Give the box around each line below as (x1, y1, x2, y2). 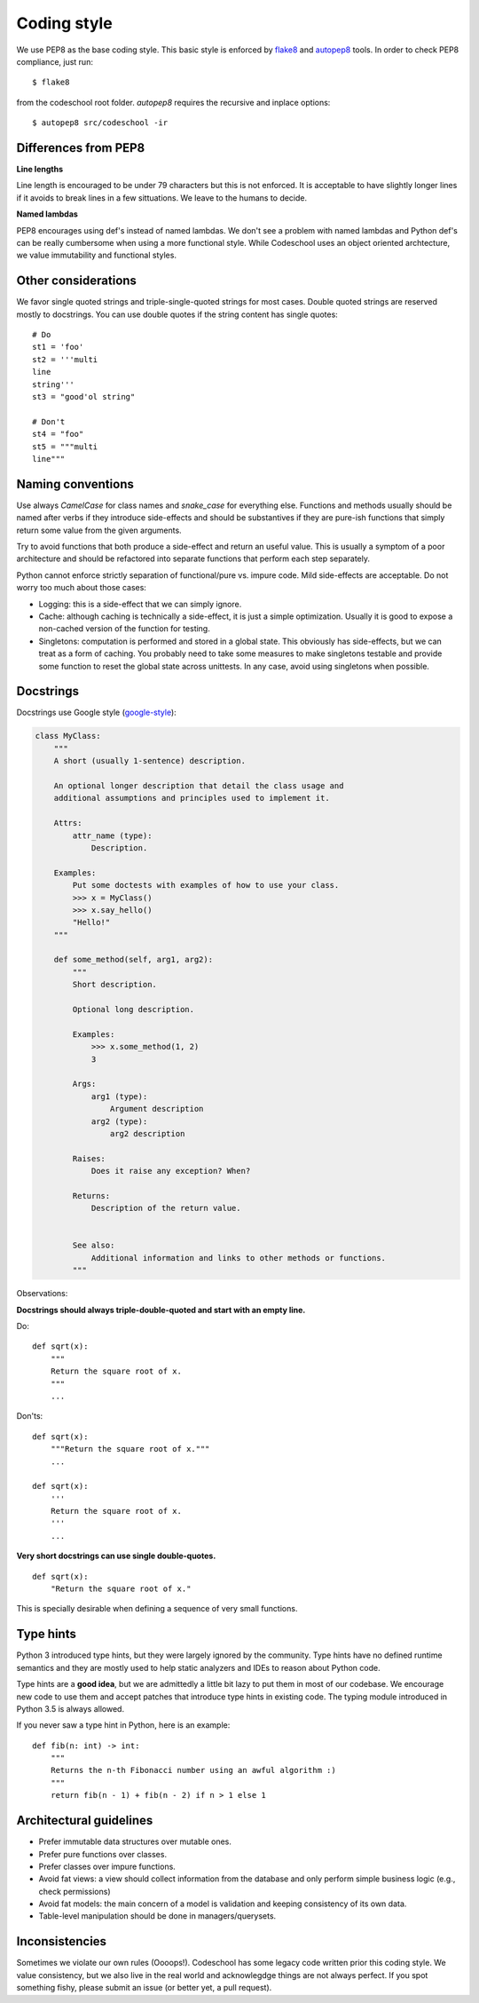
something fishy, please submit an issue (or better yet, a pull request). (16, 1983, 272, 1993)
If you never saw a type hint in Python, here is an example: (16, 1720, 231, 1730)
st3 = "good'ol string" (32, 392, 136, 401)
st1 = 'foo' (32, 342, 84, 352)
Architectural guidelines (16, 1813, 153, 1828)
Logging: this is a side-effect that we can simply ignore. (38, 598, 242, 609)
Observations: (16, 1288, 68, 1299)
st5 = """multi (32, 441, 98, 452)
